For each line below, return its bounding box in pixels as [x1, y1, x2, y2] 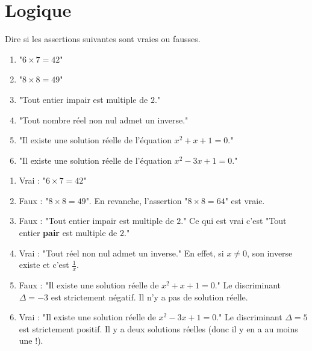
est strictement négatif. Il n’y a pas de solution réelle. [51, 290, 248, 303]
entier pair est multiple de [19, 226, 117, 239]
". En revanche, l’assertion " [86, 194, 188, 207]
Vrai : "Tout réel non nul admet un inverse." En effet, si [19, 246, 224, 259]
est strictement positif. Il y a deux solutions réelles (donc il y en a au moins [19, 322, 298, 335]
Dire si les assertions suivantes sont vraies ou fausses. [5, 33, 201, 45]
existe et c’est [19, 258, 69, 271]
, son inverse [247, 246, 293, 259]
